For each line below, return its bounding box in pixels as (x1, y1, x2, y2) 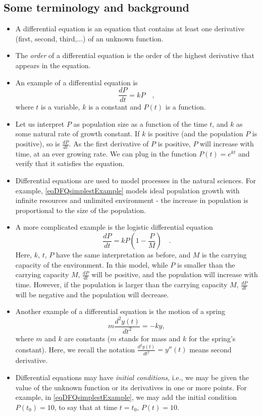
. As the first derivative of (69, 138, 149, 149)
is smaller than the (177, 259, 235, 270)
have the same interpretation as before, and (56, 249, 191, 259)
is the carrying (202, 249, 247, 259)
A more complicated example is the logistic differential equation (15, 222, 213, 232)
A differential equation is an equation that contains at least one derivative (15, 23, 245, 34)
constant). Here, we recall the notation (15, 344, 135, 354)
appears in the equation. (15, 60, 91, 70)
